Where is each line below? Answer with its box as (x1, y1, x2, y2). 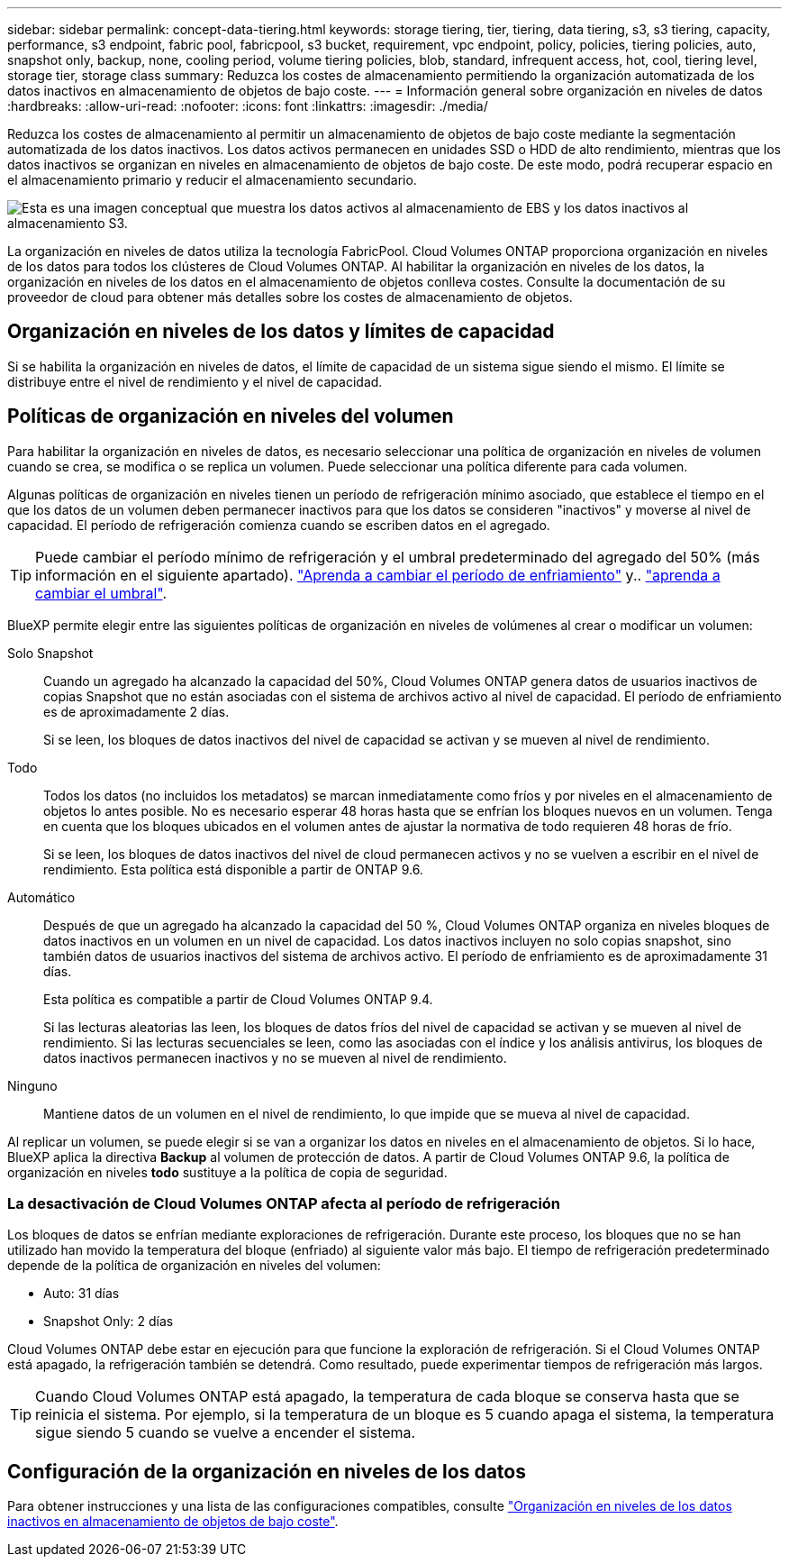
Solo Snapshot (7, 645, 94, 661)
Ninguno (7, 1077, 58, 1093)
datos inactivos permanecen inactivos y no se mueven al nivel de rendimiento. (43, 1049, 507, 1066)
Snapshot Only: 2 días (43, 1313, 174, 1330)
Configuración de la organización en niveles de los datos (7, 1459, 526, 1483)
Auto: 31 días (43, 1285, 120, 1302)
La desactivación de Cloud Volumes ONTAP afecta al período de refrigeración (7, 1194, 561, 1213)
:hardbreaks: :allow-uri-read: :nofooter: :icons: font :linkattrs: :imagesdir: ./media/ (7, 98, 488, 114)
